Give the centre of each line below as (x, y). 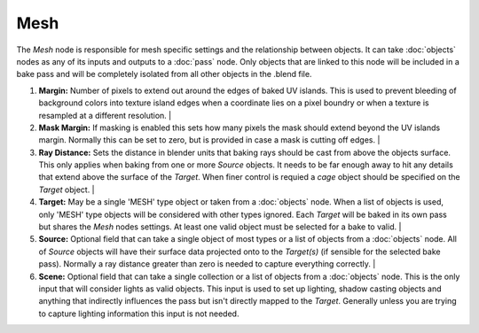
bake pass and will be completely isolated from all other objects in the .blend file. (164, 74)
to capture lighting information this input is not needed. (139, 314)
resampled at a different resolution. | (105, 115)
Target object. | (67, 190)
